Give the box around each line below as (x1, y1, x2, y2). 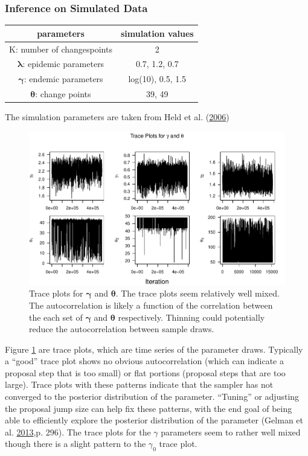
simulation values (120, 27, 194, 39)
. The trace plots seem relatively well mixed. (115, 287, 280, 300)
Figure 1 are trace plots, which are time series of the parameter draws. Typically (5, 342, 303, 355)
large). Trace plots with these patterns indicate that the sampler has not (5, 378, 274, 391)
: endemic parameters (24, 72, 103, 85)
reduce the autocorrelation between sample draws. (29, 323, 214, 335)
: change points (35, 88, 91, 100)
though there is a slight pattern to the (5, 437, 146, 450)
